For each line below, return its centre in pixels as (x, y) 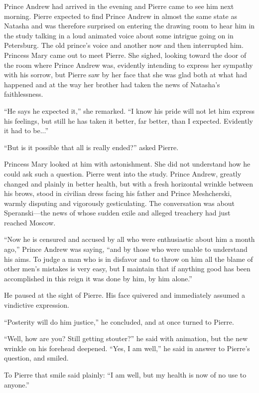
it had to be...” (26, 130)
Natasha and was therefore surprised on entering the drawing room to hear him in (129, 26)
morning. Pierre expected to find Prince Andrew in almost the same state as (121, 16)
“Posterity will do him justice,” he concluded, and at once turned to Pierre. (119, 321)
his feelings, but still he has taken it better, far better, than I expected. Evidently (129, 120)
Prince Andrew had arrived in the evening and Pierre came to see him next (119, 6)
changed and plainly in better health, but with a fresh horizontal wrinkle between (129, 183)
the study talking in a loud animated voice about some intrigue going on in (119, 35)
